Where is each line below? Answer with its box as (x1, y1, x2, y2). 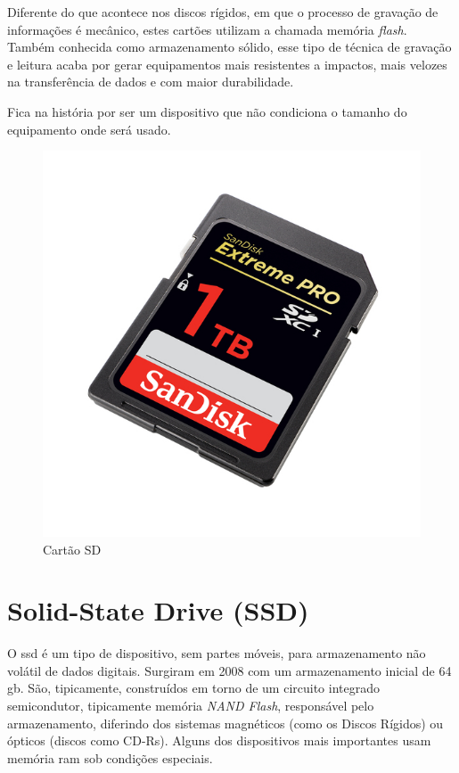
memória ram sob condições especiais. (7, 748, 213, 767)
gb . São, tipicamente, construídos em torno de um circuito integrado (7, 678, 380, 697)
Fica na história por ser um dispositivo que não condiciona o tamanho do (7, 102, 407, 120)
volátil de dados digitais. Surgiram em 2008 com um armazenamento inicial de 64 (7, 661, 452, 679)
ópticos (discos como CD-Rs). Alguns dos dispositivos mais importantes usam (7, 731, 431, 750)
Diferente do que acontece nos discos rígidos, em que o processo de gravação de (7, 3, 439, 21)
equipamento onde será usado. (7, 119, 171, 138)
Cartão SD (43, 539, 102, 558)
